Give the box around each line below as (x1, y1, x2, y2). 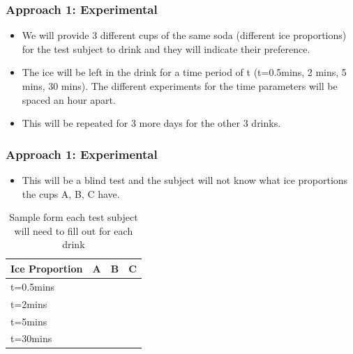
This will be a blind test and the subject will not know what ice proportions (22, 173, 348, 187)
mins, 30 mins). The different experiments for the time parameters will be (22, 79, 338, 93)
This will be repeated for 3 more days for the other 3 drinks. (22, 116, 281, 130)
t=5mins (10, 314, 47, 328)
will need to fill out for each (14, 223, 133, 238)
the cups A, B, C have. (22, 186, 120, 201)
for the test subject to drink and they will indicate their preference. (22, 41, 310, 56)
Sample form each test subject (9, 210, 138, 224)
